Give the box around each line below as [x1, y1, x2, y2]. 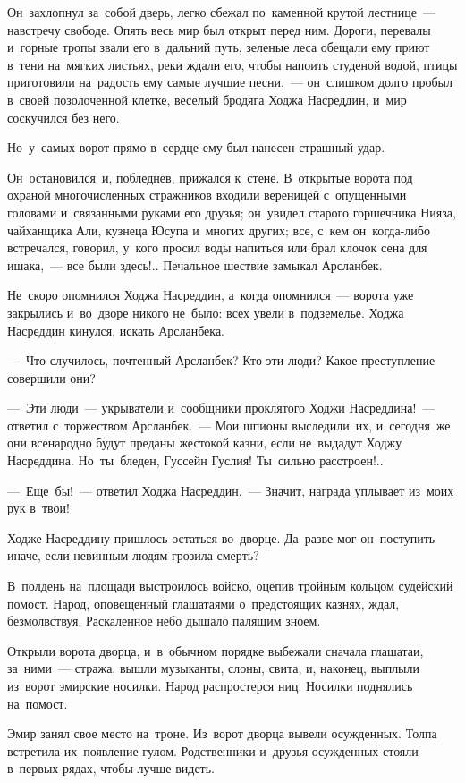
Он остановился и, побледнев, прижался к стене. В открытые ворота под [7, 167, 413, 186]
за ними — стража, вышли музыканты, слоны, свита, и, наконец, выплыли [7, 659, 420, 677]
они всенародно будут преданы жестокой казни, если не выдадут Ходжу [7, 433, 402, 452]
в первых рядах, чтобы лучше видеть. [7, 759, 216, 778]
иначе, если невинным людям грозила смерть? [7, 546, 259, 565]
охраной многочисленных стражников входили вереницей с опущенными [7, 185, 407, 204]
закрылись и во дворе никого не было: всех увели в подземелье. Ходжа [7, 302, 404, 321]
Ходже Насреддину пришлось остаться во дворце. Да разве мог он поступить [7, 528, 435, 547]
